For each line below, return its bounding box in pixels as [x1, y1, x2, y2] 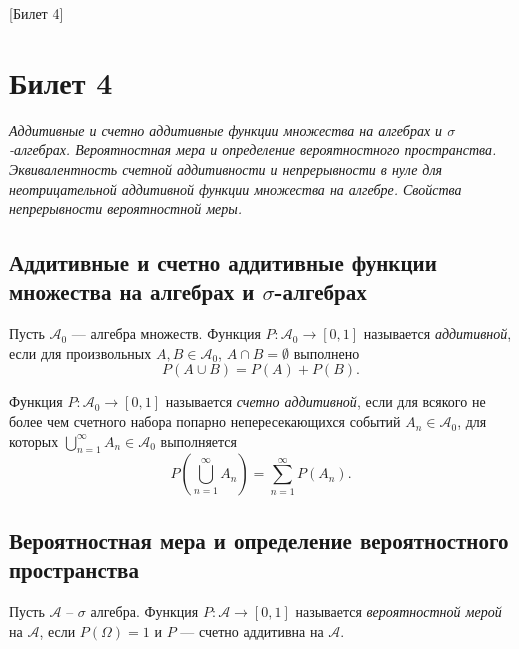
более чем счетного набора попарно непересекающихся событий [9, 411, 401, 432]
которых [9, 430, 59, 451]
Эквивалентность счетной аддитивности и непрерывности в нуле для [9, 158, 443, 179]
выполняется [160, 430, 237, 451]
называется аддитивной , [363, 323, 512, 344]
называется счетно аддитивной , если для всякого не [165, 391, 486, 412]
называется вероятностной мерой [295, 601, 502, 622]
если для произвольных [9, 342, 152, 363]
